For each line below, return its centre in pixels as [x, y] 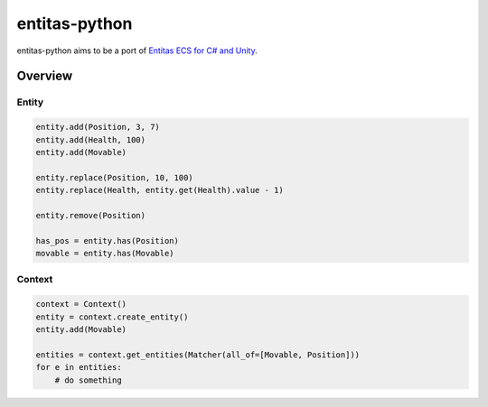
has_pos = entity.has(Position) [108, 240]
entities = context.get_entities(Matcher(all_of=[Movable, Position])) [198, 355]
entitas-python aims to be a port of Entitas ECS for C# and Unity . [137, 51]
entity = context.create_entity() [112, 317]
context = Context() [81, 304]
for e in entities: [79, 367]
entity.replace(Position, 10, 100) [114, 177]
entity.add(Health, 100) [91, 139]
